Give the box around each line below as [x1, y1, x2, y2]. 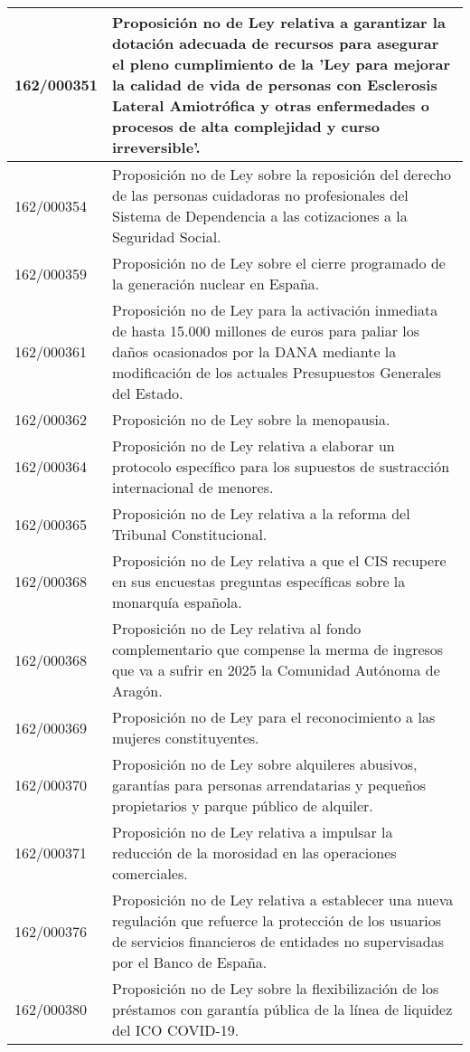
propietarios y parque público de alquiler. [112, 795, 373, 816]
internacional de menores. [112, 477, 274, 498]
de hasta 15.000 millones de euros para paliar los [112, 320, 420, 341]
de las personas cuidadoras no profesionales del [112, 185, 409, 205]
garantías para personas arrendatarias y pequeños [112, 774, 426, 795]
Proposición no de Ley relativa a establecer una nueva [112, 889, 454, 910]
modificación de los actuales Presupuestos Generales [112, 362, 442, 383]
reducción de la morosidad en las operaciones [112, 842, 397, 863]
